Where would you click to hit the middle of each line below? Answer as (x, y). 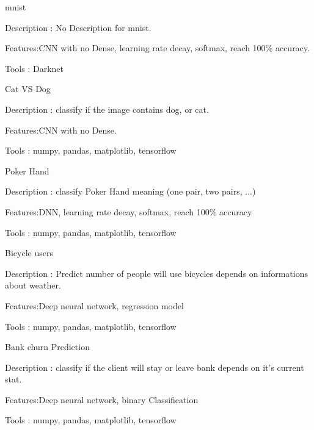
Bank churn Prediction (47, 347)
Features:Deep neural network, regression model (94, 305)
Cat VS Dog (28, 89)
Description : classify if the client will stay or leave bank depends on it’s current (155, 367)
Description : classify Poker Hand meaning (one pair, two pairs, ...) (130, 191)
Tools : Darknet (34, 68)
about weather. (33, 285)
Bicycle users (29, 253)
